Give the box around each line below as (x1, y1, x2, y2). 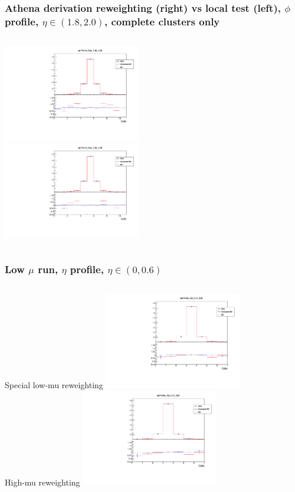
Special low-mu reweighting (5, 379, 103, 391)
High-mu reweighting (5, 476, 80, 488)
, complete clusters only (104, 14, 220, 28)
